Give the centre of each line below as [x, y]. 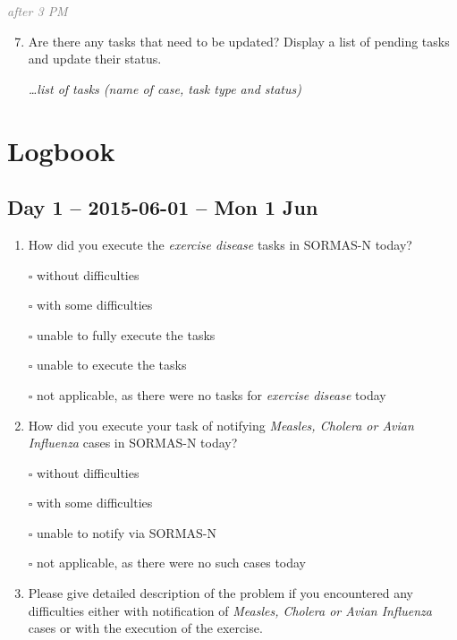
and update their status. [95, 59]
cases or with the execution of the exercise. [145, 628]
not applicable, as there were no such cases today [172, 563]
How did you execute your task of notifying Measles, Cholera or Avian [221, 425]
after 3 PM [38, 11]
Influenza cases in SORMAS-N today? [133, 443]
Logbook [61, 150]
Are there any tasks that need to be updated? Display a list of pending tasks [239, 41]
